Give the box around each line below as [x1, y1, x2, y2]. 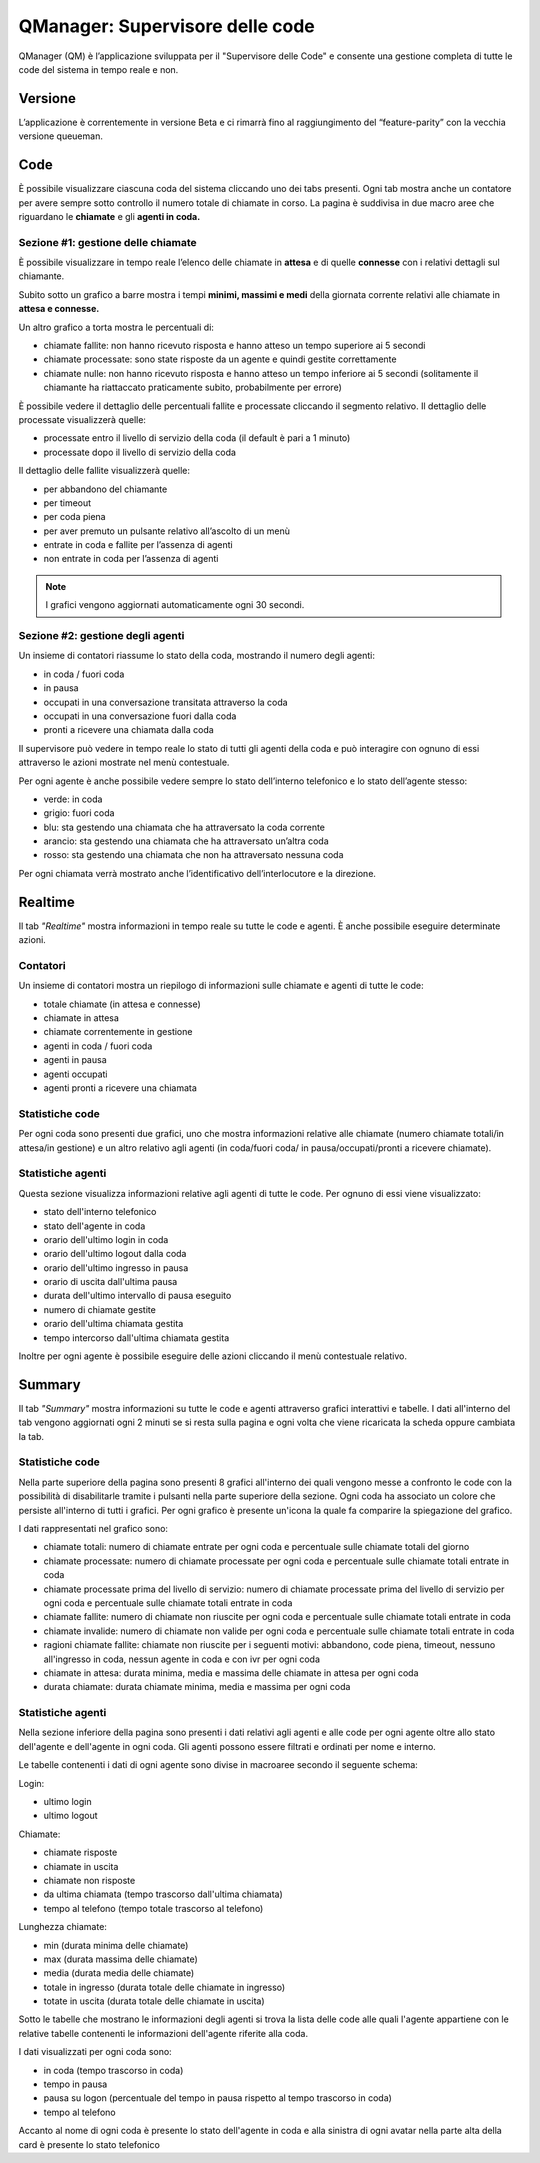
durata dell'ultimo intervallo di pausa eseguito [43, 1290, 232, 1302]
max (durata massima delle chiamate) [43, 1953, 199, 1965]
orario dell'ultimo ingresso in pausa [43, 1261, 189, 1274]
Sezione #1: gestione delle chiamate [18, 235, 197, 249]
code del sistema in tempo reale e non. [18, 63, 179, 75]
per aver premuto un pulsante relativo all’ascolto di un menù [43, 525, 290, 537]
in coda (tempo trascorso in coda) [43, 2064, 184, 2076]
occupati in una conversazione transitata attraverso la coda [43, 696, 289, 708]
